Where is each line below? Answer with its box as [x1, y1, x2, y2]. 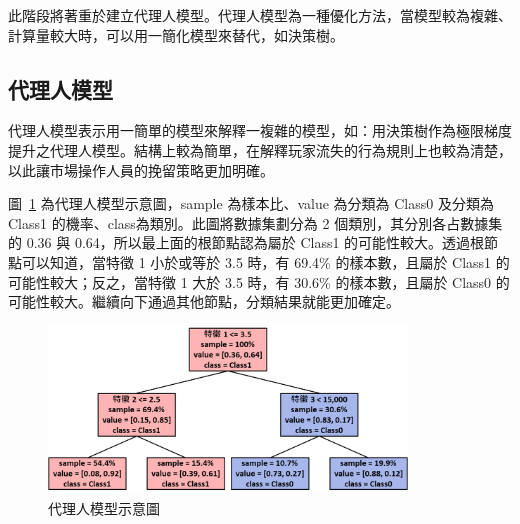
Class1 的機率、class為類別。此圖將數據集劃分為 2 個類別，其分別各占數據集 [8, 212, 503, 233]
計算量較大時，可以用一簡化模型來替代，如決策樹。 [8, 24, 344, 45]
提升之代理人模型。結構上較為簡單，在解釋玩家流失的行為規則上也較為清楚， [8, 139, 512, 160]
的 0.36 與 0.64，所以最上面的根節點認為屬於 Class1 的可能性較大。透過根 [8, 232, 485, 253]
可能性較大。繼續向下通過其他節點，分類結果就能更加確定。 [8, 291, 400, 312]
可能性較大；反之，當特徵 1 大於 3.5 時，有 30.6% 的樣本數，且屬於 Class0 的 [8, 271, 510, 292]
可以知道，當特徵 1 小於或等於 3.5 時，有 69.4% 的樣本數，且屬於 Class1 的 [21, 251, 510, 272]
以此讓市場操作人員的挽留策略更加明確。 [8, 159, 274, 180]
